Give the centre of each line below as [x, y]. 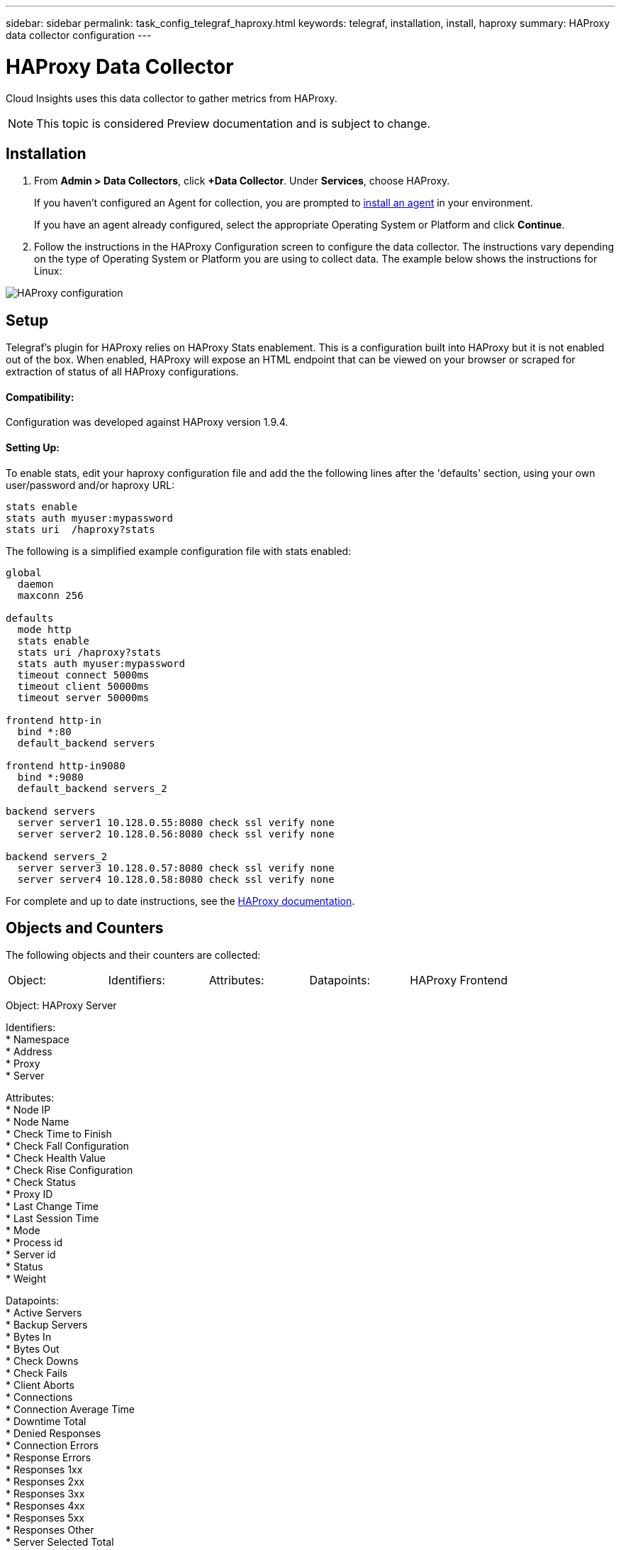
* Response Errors [49, 1458]
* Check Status [41, 1182]
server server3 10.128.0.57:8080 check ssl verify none [176, 868]
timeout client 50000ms [83, 686]
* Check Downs [42, 1361]
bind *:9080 [50, 777]
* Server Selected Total [60, 1542]
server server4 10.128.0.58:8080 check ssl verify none [176, 879]
